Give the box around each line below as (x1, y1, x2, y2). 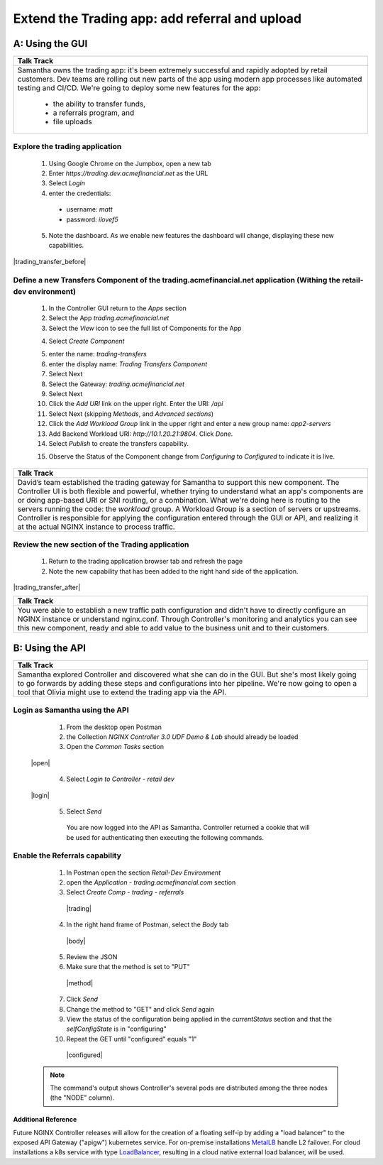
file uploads (52, 117, 92, 127)
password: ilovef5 (66, 215, 118, 224)
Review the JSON (66, 952, 118, 961)
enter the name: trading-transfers (48, 350, 147, 359)
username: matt (66, 205, 113, 214)
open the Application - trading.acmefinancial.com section (66, 878, 236, 887)
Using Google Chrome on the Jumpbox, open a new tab (48, 159, 212, 168)
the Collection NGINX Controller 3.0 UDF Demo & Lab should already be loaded (66, 732, 299, 741)
